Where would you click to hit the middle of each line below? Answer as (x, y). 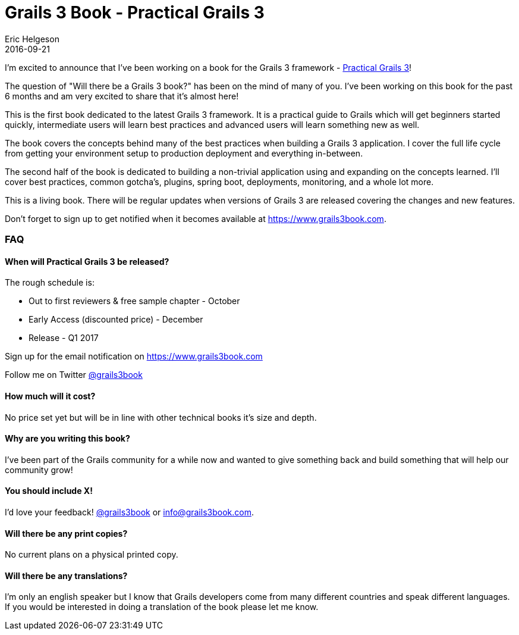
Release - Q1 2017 (64, 338)
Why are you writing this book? (67, 439)
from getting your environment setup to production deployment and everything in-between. (184, 153)
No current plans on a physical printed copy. (92, 555)
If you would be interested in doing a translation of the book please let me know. (162, 607)
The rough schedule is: (50, 283)
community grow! (39, 470)
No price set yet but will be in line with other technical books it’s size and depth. (161, 417)
